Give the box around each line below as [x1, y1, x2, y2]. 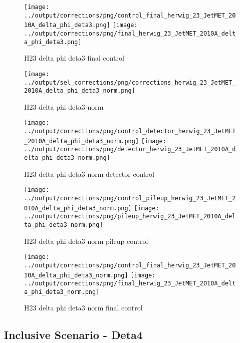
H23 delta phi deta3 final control [24, 53, 124, 63]
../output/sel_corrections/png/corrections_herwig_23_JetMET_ [24, 79, 236, 86]
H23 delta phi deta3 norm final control [24, 302, 143, 313]
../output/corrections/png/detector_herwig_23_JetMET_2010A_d [24, 146, 236, 153]
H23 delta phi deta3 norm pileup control [24, 235, 148, 246]
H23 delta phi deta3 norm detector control [24, 168, 154, 179]
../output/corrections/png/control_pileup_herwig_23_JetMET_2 [24, 194, 236, 202]
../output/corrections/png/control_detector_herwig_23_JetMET [24, 128, 236, 135]
